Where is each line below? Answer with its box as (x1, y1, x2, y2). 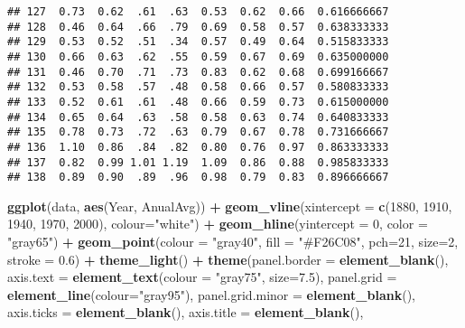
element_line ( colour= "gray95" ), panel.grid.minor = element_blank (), (7, 285, 416, 304)
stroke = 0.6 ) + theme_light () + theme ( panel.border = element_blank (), (7, 249, 449, 268)
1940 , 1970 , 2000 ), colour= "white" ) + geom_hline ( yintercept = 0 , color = (7, 214, 428, 233)
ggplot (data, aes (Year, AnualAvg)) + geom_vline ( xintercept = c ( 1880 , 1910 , (7, 196, 452, 215)
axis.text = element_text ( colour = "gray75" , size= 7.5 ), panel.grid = (7, 267, 397, 286)
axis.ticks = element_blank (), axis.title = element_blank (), (7, 303, 364, 322)
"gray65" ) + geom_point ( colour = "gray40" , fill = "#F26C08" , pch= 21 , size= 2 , (7, 232, 459, 251)
